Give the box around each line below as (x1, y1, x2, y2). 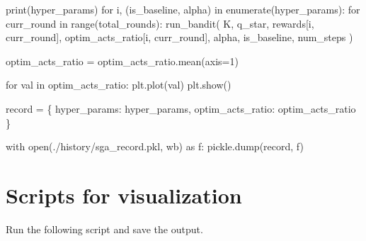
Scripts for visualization (6, 180, 242, 209)
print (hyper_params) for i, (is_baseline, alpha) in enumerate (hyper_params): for (6, 2, 360, 16)
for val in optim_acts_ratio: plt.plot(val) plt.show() (6, 77, 231, 92)
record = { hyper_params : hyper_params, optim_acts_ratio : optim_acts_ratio (6, 101, 356, 116)
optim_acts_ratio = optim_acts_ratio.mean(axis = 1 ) (6, 53, 239, 68)
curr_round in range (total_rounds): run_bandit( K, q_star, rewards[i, (6, 16, 314, 30)
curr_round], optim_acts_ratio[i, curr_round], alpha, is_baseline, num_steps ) (6, 30, 353, 45)
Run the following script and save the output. (6, 221, 203, 236)
